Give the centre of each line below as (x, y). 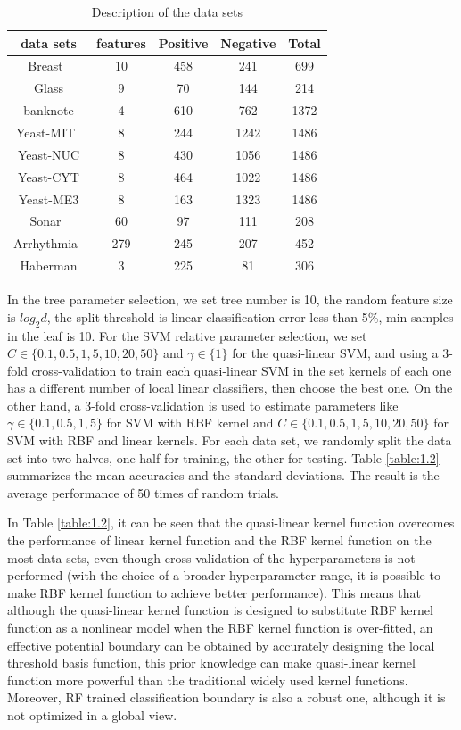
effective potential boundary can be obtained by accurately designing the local (221, 645)
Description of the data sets (167, 12)
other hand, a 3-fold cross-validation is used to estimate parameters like (203, 405)
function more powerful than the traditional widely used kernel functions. (208, 680)
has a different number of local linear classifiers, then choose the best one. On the (230, 388)
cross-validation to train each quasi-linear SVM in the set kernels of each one (242, 370)
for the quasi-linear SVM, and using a (335, 353)
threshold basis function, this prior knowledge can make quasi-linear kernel (211, 663)
